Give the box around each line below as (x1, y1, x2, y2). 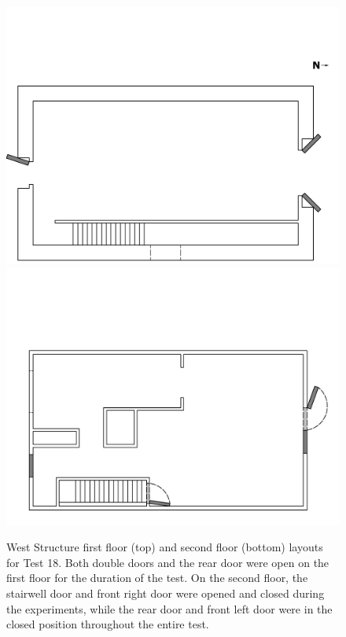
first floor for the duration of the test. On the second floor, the (6, 569, 308, 586)
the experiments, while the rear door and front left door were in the (6, 600, 333, 617)
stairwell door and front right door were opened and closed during (6, 585, 325, 601)
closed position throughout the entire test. (6, 616, 209, 632)
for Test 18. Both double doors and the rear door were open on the (6, 554, 329, 570)
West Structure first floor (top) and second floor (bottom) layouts (6, 539, 323, 555)
